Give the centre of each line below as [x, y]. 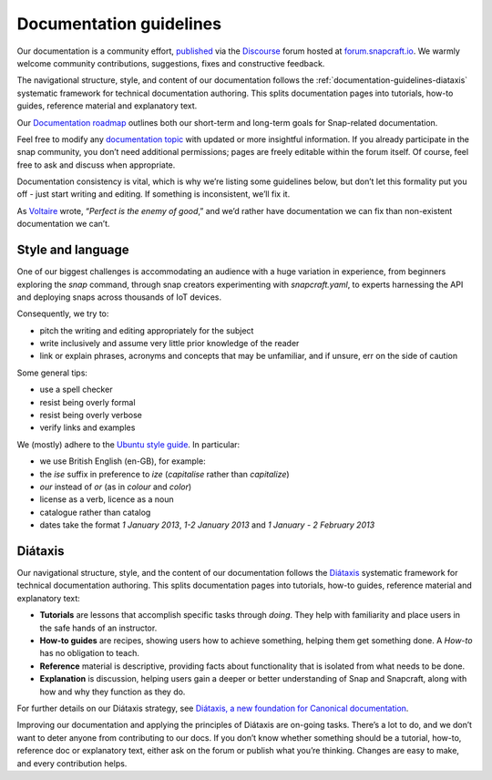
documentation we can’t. [63, 224]
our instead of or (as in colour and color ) [116, 487]
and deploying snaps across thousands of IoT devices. [119, 297]
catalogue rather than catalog [95, 512]
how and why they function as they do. [113, 692]
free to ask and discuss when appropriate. [96, 165]
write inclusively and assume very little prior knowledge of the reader [169, 344]
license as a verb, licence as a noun [107, 499]
